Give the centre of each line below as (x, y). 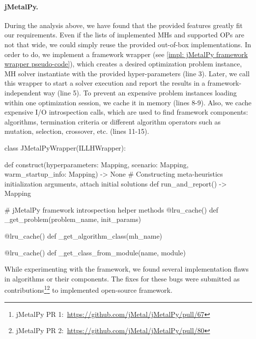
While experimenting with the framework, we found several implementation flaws (127, 269)
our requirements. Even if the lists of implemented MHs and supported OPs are (124, 35)
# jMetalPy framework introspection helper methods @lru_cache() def (111, 209)
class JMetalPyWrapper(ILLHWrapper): (65, 147)
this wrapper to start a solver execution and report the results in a (105, 83)
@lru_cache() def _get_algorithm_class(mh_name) (84, 236)
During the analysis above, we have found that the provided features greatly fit (124, 25)
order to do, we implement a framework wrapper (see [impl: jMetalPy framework (126, 54)
